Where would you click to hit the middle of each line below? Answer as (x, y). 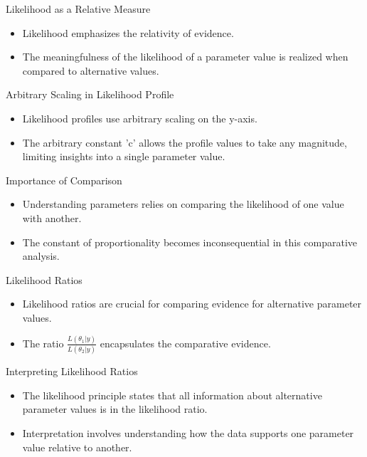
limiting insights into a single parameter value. (124, 156)
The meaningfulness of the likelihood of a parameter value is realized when (185, 57)
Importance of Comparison (64, 180)
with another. (52, 217)
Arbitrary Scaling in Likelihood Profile (90, 94)
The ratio (43, 343)
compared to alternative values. (91, 70)
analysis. (41, 256)
